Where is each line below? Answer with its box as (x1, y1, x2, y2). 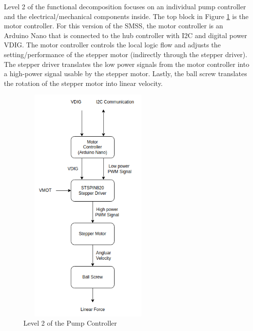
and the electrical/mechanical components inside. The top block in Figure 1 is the (4, 11, 249, 21)
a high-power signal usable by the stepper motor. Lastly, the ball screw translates (4, 68, 247, 79)
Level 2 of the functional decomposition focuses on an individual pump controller (4, 1, 246, 11)
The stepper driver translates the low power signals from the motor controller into (4, 59, 250, 69)
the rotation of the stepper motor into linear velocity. (4, 78, 163, 88)
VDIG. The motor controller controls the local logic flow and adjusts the (4, 40, 221, 50)
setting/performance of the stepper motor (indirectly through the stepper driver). (4, 49, 248, 59)
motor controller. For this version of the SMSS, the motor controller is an (4, 21, 223, 31)
